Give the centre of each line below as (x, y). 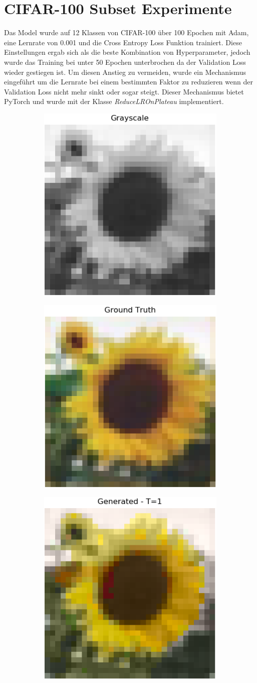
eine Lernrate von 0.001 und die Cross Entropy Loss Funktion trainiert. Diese (123, 42)
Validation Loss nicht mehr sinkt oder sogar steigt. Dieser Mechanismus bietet (124, 91)
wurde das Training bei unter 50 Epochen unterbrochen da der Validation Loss (125, 62)
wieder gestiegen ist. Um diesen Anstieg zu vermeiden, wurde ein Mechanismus (125, 72)
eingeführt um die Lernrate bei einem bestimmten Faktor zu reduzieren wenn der (128, 82)
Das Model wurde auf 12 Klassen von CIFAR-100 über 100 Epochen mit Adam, (126, 32)
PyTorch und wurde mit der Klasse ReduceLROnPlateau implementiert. (114, 101)
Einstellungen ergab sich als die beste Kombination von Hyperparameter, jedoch (127, 52)
